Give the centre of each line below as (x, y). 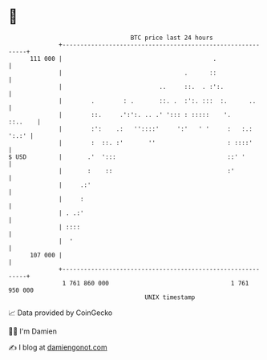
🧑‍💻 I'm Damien (33, 331)
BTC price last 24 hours (172, 38)
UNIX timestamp (170, 297)
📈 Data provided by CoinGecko (61, 313)
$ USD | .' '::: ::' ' (127, 157)
